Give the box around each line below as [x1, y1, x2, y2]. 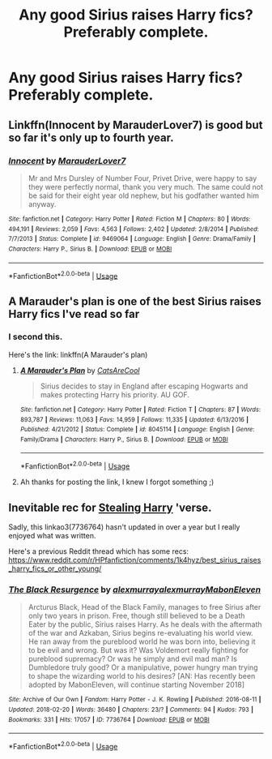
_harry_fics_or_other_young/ [8, 564, 102, 573]
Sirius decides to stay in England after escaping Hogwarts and [40, 381, 249, 391]
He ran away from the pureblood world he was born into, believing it [28, 637, 257, 646]
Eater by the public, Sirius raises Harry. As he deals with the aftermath [28, 620, 262, 629]
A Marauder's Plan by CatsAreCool [19, 365, 140, 375]
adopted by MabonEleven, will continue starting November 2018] [28, 680, 245, 690]
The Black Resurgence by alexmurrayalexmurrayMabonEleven [8, 584, 261, 595]
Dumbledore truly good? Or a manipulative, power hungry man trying [28, 663, 258, 672]
